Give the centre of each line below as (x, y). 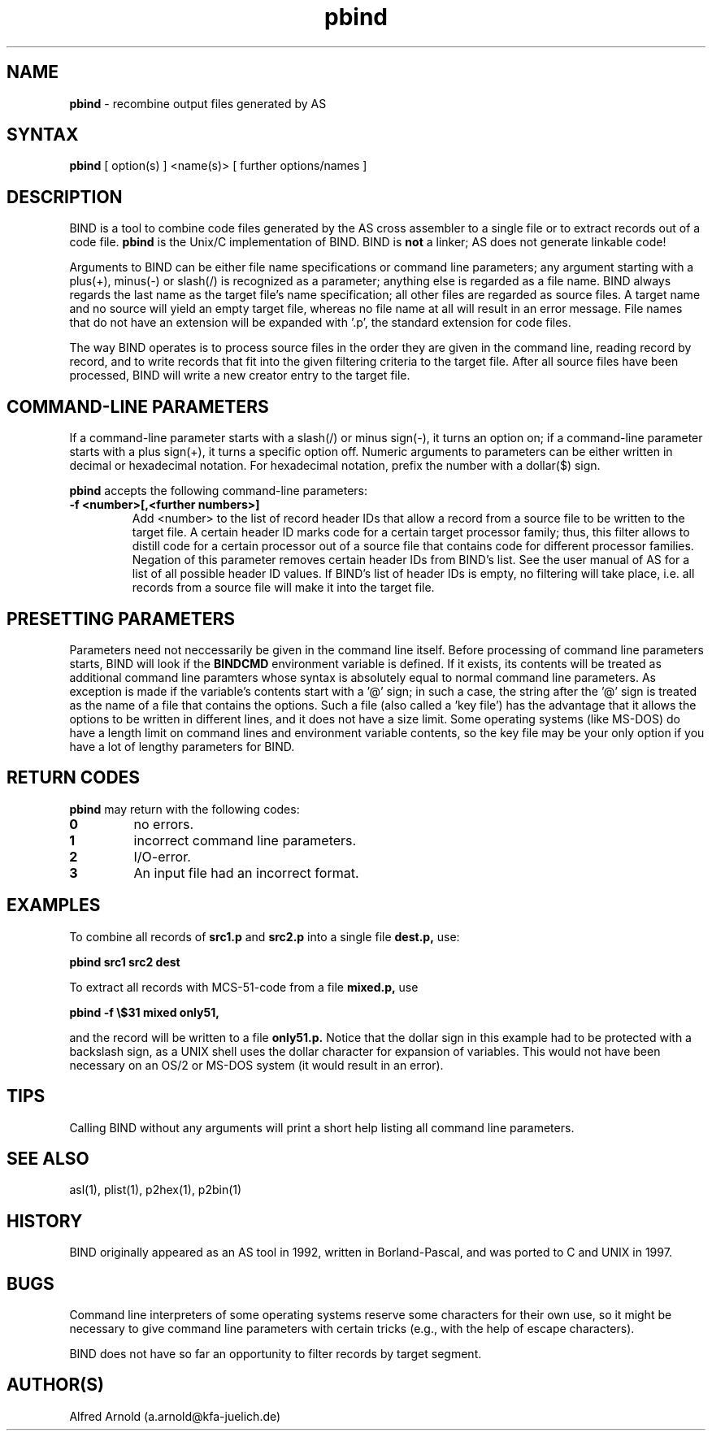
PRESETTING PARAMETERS (121, 619)
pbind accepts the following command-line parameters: (219, 491)
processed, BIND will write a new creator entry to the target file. (240, 376)
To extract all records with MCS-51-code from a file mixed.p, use (244, 987)
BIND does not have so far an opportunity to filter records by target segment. (276, 1354)
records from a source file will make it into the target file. (283, 588)
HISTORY (45, 1221)
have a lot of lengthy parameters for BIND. (182, 746)
